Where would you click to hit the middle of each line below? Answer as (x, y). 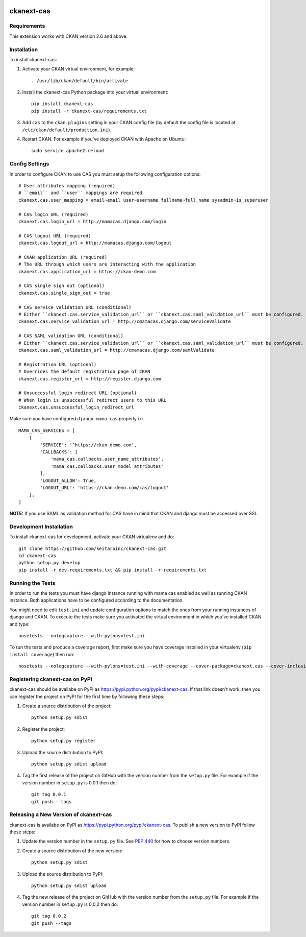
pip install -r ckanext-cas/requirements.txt (89, 111)
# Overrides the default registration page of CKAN (84, 372)
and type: (20, 624)
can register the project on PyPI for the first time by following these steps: (87, 696)
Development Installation (41, 526)
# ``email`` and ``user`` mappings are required (80, 193)
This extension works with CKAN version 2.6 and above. (68, 36)
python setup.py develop (49, 563)
